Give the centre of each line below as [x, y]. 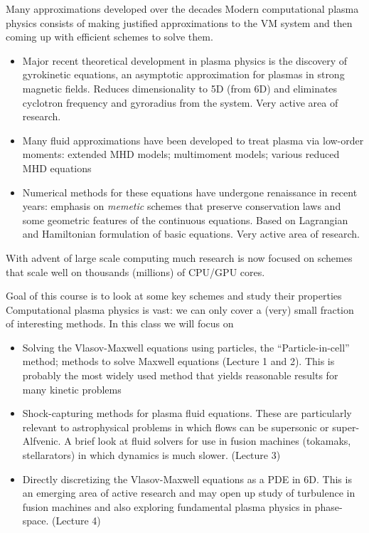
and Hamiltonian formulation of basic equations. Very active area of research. [191, 234]
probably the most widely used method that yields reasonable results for [180, 375]
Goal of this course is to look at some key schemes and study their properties [174, 296]
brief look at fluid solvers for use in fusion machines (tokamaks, [213, 441]
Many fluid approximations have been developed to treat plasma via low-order [193, 140]
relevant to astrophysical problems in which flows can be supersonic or [176, 427]
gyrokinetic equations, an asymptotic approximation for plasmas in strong [183, 74]
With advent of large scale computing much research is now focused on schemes [179, 257]
